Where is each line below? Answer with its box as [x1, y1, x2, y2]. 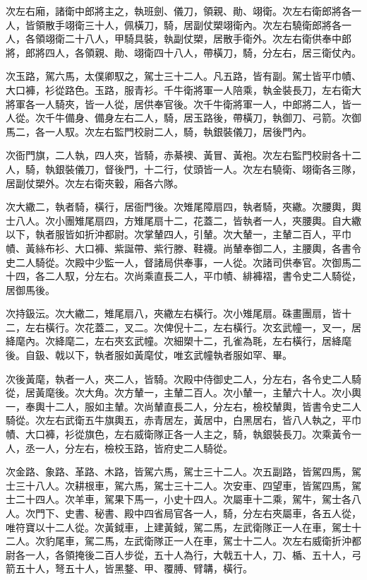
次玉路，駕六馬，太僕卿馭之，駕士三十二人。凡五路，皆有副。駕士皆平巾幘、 [6, 69, 361, 83]
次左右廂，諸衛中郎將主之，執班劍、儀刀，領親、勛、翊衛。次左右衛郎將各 [6, 4, 351, 18]
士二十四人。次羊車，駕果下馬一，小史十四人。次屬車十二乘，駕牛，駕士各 [6, 492, 351, 507]
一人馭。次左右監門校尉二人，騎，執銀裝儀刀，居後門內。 [44, 124, 312, 138]
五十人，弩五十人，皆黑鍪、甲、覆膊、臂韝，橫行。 [15, 561, 253, 576]
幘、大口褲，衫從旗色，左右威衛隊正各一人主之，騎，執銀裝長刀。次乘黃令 [6, 427, 351, 442]
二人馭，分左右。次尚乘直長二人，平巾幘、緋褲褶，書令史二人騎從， [44, 268, 361, 283]
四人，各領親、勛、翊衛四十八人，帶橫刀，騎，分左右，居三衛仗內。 [44, 45, 361, 59]
